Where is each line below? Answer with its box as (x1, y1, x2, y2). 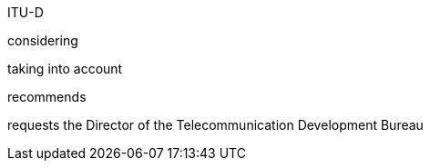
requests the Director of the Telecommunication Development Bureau (7, 117, 424, 133)
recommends (7, 89, 87, 104)
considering (7, 33, 78, 48)
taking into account (7, 61, 123, 76)
